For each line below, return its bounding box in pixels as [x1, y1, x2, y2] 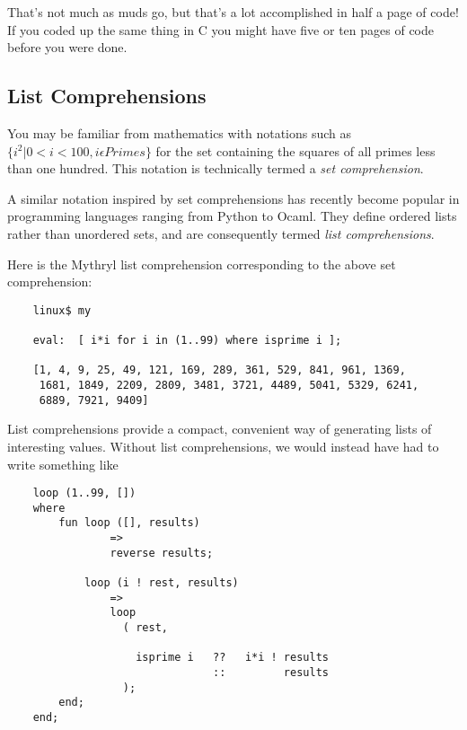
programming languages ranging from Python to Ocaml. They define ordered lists [7, 207, 457, 225]
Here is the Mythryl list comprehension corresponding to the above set [7, 254, 396, 273]
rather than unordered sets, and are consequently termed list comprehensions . [7, 224, 435, 242]
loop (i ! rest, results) [84, 576, 239, 590]
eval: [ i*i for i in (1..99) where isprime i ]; [32, 334, 342, 347]
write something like [7, 454, 119, 473]
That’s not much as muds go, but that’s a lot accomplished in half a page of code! [7, 3, 459, 21]
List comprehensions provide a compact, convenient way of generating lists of [7, 419, 432, 438]
